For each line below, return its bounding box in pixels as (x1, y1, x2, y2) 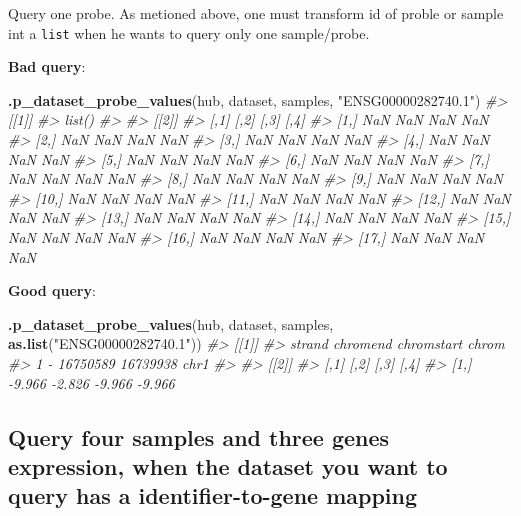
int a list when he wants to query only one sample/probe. (8, 22, 370, 43)
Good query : (8, 280, 96, 301)
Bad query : (8, 56, 86, 77)
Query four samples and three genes (8, 421, 390, 452)
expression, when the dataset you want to (8, 450, 448, 481)
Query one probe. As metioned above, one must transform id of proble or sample (8, 3, 504, 23)
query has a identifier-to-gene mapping (8, 480, 418, 511)
